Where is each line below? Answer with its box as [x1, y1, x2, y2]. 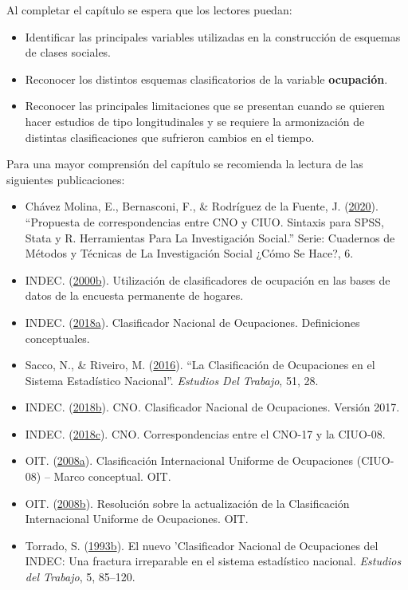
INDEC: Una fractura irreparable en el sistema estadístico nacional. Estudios [25, 553, 402, 569]
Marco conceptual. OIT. [53, 468, 171, 485]
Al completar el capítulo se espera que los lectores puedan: [6, 2, 292, 18]
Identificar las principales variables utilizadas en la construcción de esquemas [25, 28, 401, 45]
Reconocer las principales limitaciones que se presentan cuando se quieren [25, 97, 385, 114]
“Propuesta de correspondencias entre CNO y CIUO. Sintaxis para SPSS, [25, 213, 384, 230]
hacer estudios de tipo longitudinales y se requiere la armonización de [25, 112, 365, 129]
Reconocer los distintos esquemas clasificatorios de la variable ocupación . [25, 70, 388, 87]
